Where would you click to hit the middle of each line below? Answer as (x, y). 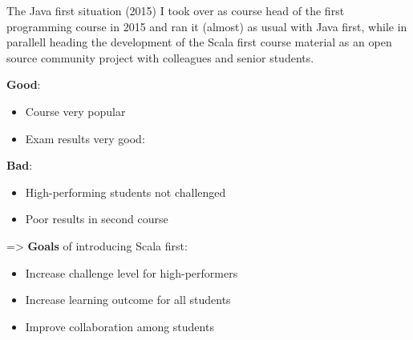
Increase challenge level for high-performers (132, 272)
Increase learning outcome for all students (128, 300)
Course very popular (75, 111)
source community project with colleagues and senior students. (160, 57)
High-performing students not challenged (126, 192)
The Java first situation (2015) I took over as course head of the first (176, 10)
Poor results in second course (97, 219)
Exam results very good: (85, 138)
